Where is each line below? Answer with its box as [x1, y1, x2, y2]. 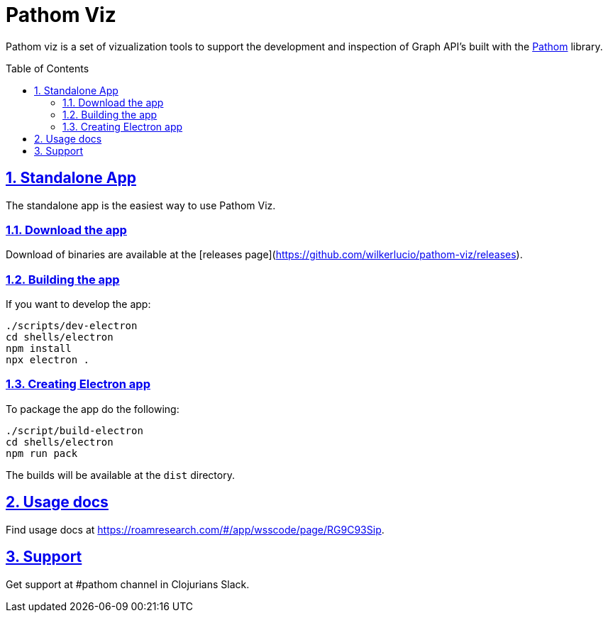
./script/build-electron [6, 424, 143, 436]
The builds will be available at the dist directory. [6, 468, 235, 481]
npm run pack [6, 447, 78, 459]
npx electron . [6, 354, 90, 366]
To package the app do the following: [6, 402, 179, 415]
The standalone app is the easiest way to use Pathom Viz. [6, 199, 276, 211]
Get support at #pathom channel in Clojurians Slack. [6, 578, 250, 590]
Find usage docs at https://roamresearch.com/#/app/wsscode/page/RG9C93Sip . [6, 523, 385, 536]
